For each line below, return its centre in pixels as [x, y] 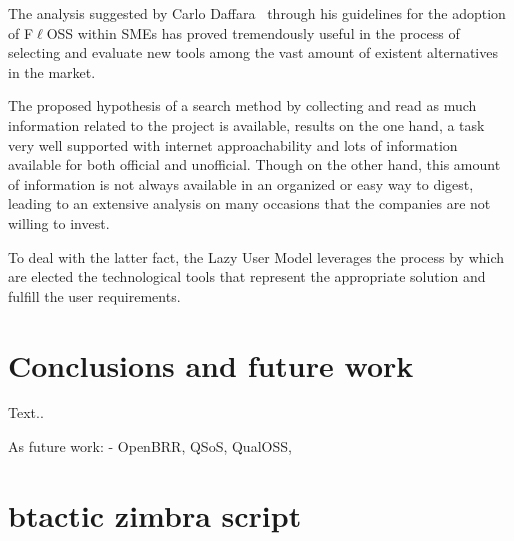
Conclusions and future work [211, 364]
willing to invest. [59, 222]
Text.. [26, 412]
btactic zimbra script [155, 514]
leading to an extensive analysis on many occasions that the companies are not [249, 203]
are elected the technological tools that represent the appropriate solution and [247, 276]
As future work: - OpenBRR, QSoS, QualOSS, [150, 446]
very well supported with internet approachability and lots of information [233, 144]
